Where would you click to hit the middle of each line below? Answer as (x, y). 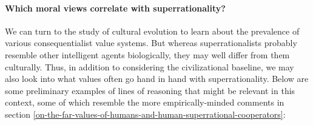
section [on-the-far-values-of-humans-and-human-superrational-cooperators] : (145, 114)
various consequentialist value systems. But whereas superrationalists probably (151, 43)
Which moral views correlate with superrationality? (115, 8)
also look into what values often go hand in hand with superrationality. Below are (157, 79)
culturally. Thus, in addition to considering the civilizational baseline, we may (150, 66)
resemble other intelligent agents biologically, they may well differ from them (147, 54)
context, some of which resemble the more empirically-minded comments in (145, 102)
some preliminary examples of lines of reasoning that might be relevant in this (150, 90)
